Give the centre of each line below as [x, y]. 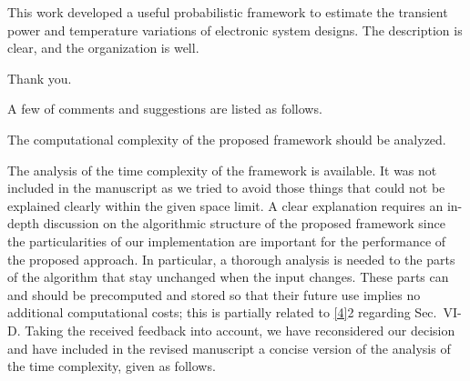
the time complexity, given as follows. [112, 366]
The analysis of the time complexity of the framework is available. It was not [222, 170]
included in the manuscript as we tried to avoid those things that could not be [226, 188]
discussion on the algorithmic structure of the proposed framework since [244, 223]
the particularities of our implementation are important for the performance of [227, 241]
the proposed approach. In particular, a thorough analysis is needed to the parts [231, 259]
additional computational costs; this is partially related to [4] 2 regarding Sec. [222, 312]
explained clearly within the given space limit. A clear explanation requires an [225, 205]
